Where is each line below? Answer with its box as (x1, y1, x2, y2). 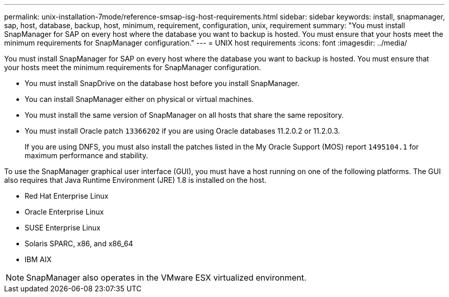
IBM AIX (25, 255, 52, 264)
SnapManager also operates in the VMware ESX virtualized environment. (26, 272, 307, 283)
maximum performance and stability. (25, 151, 148, 160)
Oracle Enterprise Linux (25, 207, 104, 216)
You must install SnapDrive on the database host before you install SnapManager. (25, 79, 300, 88)
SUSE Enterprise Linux (25, 223, 100, 232)
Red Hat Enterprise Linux (25, 192, 109, 200)
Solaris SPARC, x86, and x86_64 (25, 239, 133, 248)
